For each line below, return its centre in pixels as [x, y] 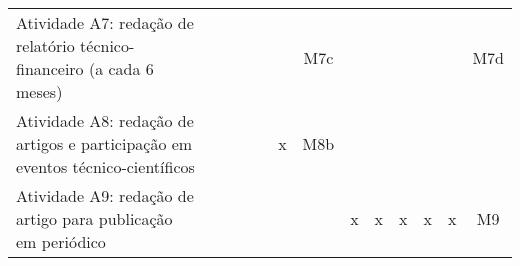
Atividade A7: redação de [105, 22]
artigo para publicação [94, 218]
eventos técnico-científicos [105, 166]
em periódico [61, 241]
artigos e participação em [104, 143]
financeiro [50, 68]
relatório [45, 45]
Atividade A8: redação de [105, 120]
